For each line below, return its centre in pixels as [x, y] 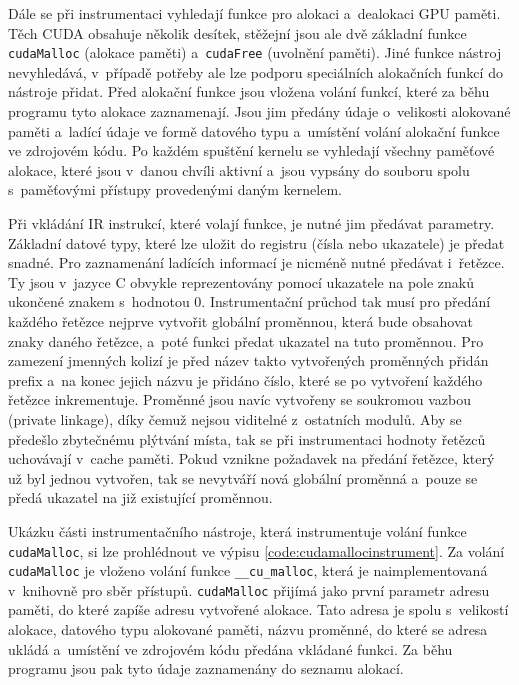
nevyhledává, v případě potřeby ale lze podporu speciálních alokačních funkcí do [255, 71]
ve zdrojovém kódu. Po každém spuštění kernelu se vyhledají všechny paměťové [251, 150]
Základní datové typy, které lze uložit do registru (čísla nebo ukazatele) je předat [256, 242]
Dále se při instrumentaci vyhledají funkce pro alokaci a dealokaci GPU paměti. [254, 13]
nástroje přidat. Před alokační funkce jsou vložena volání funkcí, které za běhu [249, 91]
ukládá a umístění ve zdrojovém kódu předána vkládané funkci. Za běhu [230, 648]
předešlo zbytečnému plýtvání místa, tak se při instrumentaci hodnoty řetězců [247, 438]
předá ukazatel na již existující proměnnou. [140, 497]
